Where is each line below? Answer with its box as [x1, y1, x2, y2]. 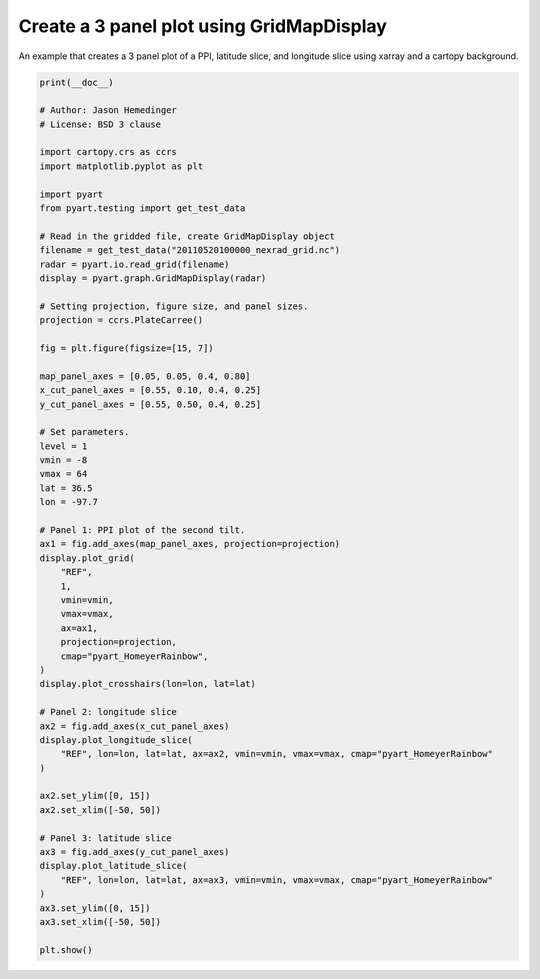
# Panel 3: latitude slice [39, 832, 172, 844]
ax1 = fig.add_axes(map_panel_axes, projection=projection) [39, 538, 341, 550]
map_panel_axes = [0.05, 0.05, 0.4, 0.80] [39, 370, 251, 382]
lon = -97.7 [39, 496, 99, 508]
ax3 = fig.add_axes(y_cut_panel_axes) [39, 846, 230, 858]
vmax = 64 [39, 468, 88, 480]
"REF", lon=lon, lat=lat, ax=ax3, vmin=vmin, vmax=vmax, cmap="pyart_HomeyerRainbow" [60, 874, 494, 885]
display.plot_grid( [39, 552, 135, 564]
